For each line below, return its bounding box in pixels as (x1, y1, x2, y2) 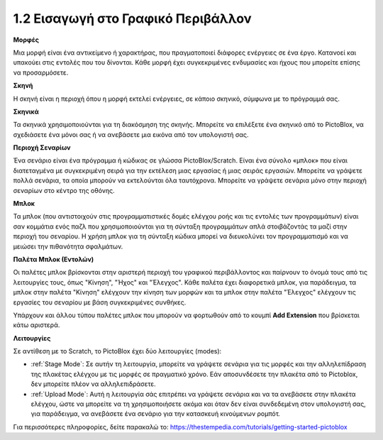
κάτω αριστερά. (13, 321, 60, 329)
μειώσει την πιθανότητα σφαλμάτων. (13, 242, 123, 251)
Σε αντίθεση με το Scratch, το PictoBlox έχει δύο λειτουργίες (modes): (13, 347, 222, 356)
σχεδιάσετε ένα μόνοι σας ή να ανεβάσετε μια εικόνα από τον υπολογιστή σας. (13, 130, 249, 138)
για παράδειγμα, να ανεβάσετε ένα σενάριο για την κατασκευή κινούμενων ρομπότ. (30, 409, 280, 418)
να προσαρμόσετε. (13, 68, 69, 77)
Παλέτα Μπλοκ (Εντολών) (13, 255, 94, 263)
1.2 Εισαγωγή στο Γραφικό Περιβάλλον (13, 11, 252, 26)
